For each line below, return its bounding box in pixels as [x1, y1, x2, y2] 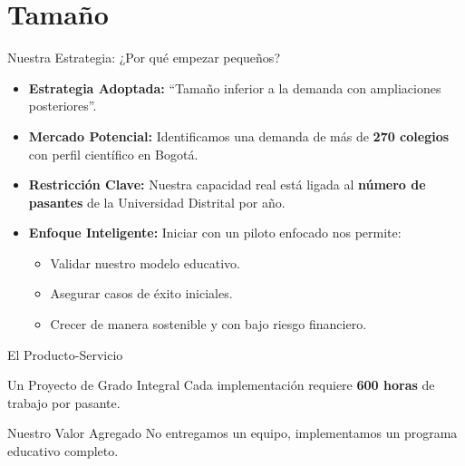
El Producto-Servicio [7, 345, 123, 364]
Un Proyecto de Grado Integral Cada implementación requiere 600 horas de [7, 375, 435, 394]
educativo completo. [7, 442, 119, 461]
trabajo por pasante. [7, 393, 121, 412]
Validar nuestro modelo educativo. [50, 253, 240, 272]
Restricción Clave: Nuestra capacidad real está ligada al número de [28, 175, 426, 194]
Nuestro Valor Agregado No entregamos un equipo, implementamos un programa [7, 423, 458, 442]
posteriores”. [28, 96, 97, 115]
